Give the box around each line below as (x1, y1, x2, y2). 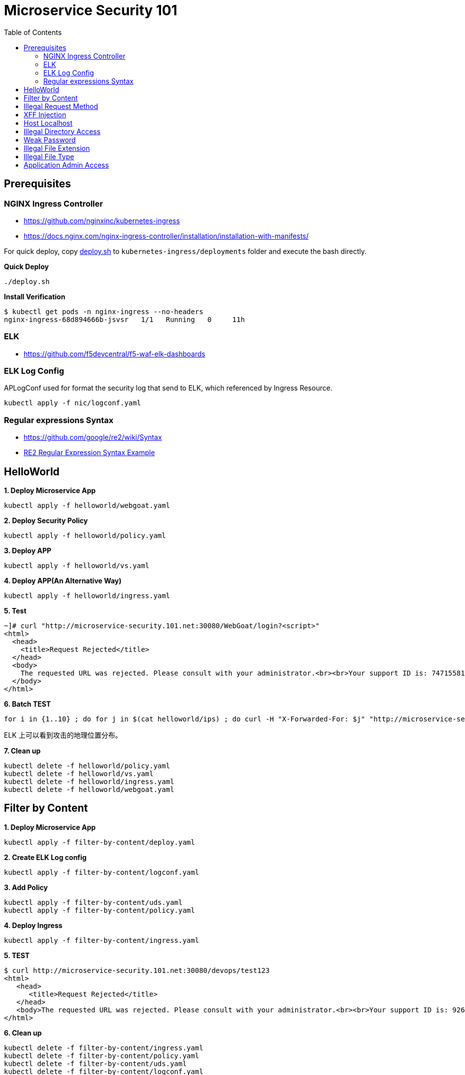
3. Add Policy (4, 883, 48, 892)
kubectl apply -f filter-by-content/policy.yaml (4, 906, 195, 914)
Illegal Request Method (24, 102, 98, 110)
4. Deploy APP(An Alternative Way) (4, 576, 122, 585)
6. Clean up (4, 1028, 42, 1037)
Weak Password (24, 135, 76, 144)
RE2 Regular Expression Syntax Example (24, 448, 155, 457)
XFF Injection (24, 110, 66, 119)
